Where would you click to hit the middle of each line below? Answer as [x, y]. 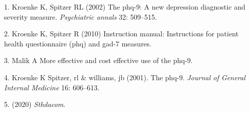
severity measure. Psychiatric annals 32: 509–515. [81, 16]
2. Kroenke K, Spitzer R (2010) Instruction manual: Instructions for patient [121, 34]
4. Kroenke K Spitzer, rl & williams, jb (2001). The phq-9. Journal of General [125, 77]
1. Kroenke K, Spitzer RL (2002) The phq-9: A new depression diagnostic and [125, 7]
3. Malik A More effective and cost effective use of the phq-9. [98, 60]
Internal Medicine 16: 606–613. [52, 87]
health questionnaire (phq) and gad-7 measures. [78, 43]
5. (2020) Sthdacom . [35, 104]
